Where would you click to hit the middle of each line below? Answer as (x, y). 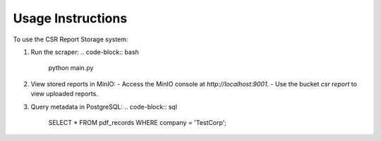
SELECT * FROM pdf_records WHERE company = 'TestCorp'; (138, 122)
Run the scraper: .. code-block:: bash (85, 52)
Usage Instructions (70, 18)
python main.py (71, 68)
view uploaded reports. (64, 94)
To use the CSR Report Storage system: (71, 39)
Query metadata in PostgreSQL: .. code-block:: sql (104, 107)
